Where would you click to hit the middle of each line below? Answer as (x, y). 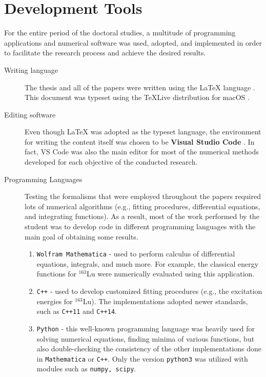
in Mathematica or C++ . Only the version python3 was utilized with (142, 358)
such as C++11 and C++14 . (77, 311)
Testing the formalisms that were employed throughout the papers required (143, 196)
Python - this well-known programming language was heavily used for (146, 328)
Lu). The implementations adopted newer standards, (165, 301)
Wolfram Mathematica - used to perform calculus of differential (136, 254)
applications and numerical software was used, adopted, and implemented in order (133, 42)
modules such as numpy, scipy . (86, 369)
